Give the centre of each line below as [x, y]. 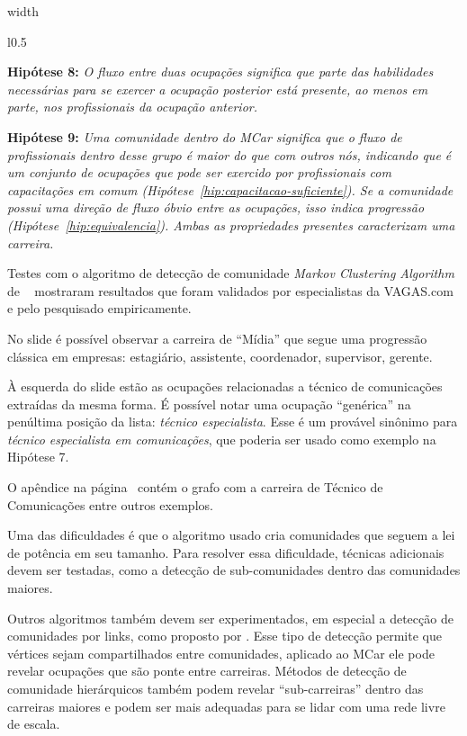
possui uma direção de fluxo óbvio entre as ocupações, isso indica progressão [216, 207]
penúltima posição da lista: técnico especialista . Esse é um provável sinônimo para [233, 422]
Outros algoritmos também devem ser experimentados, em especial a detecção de [230, 618]
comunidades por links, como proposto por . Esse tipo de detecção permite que [225, 636]
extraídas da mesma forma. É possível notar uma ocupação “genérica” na [209, 404]
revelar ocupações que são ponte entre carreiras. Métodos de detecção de [207, 671]
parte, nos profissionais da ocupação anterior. [133, 107]
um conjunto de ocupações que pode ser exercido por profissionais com [199, 172]
